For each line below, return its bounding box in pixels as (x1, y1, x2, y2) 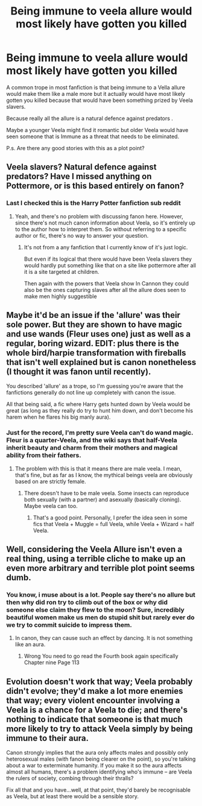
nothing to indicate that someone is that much (6, 714, 183, 725)
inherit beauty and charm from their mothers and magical (6, 443, 178, 452)
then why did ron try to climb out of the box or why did (6, 598, 168, 607)
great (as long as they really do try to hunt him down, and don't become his (6, 407, 194, 414)
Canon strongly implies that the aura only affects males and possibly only (6, 749, 189, 757)
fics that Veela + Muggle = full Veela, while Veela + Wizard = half (33, 520, 195, 527)
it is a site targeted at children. (24, 268, 99, 275)
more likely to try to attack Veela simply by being (6, 723, 193, 734)
